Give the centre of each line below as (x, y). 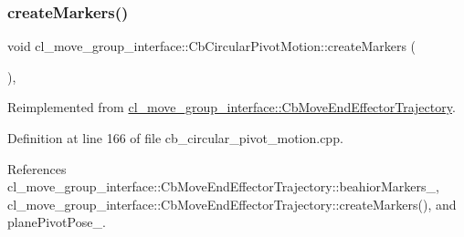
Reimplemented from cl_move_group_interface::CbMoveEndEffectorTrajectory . (232, 107)
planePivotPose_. (57, 222)
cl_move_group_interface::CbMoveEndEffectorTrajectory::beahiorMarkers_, (223, 186)
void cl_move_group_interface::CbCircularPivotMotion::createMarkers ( (212, 46)
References (37, 168)
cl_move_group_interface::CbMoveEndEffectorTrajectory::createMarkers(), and (232, 204)
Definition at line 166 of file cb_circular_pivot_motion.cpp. (175, 138)
